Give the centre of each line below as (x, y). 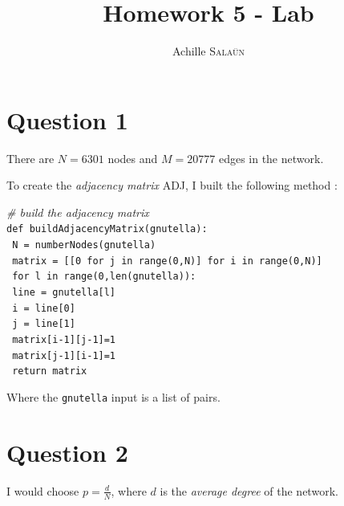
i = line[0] (44, 308)
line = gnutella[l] (64, 293)
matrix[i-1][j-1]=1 (64, 340)
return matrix (50, 371)
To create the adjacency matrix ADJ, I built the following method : (172, 185)
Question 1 (67, 119)
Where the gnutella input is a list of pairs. (113, 397)
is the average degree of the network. (249, 490)
